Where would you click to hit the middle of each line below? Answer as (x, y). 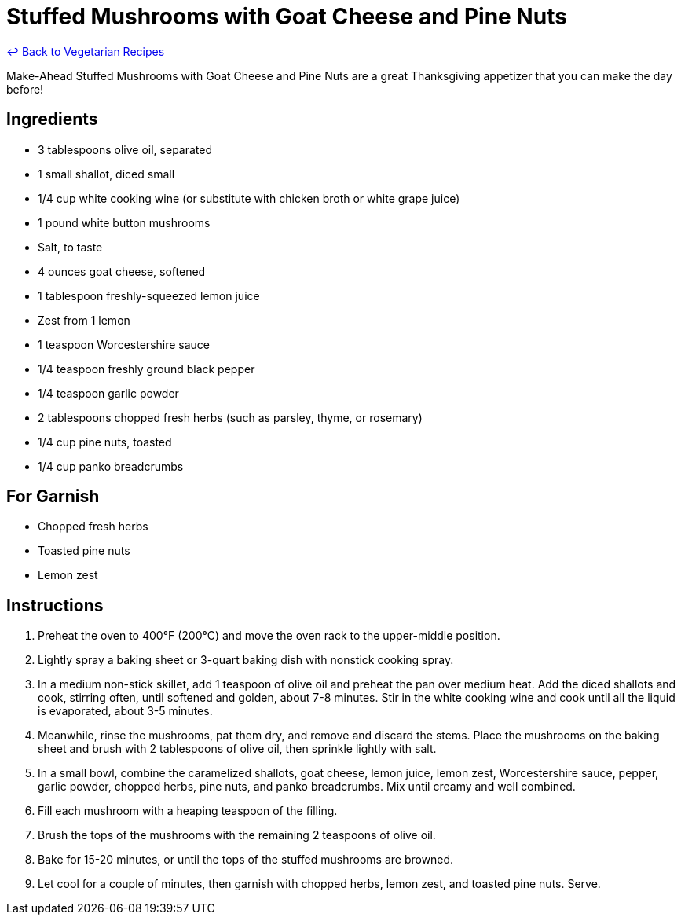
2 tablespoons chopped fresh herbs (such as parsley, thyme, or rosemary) (230, 417)
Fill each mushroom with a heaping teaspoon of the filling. (188, 811)
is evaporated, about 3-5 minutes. (125, 711)
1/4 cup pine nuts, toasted (105, 442)
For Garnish (53, 497)
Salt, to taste (70, 247)
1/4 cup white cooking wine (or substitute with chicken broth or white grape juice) (249, 198)
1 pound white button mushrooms (124, 222)
